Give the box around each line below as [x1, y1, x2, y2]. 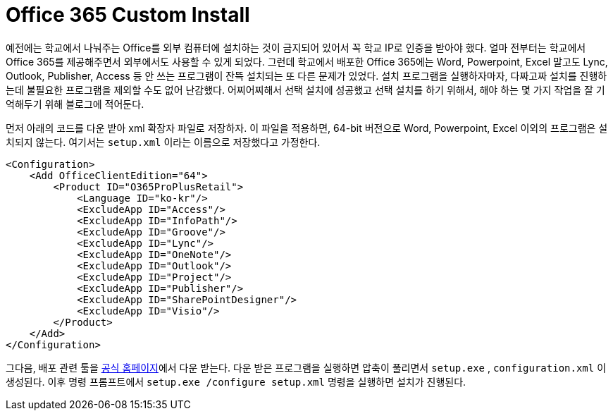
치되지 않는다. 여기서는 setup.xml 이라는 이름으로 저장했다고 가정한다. [6, 135, 321, 148]
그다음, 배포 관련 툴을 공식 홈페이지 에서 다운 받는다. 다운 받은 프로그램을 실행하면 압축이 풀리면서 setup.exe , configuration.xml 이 [6, 361, 607, 374]
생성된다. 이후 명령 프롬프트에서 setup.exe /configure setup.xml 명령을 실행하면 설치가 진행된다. [6, 375, 466, 388]
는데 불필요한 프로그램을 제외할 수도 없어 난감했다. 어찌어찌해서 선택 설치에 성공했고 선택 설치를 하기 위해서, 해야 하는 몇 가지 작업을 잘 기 [6, 83, 605, 96]
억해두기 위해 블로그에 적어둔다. [6, 97, 144, 110]
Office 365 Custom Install [6, 3, 250, 27]
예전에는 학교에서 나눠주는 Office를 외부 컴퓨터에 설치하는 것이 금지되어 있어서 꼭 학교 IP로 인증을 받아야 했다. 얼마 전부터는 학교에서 [6, 41, 586, 54]
